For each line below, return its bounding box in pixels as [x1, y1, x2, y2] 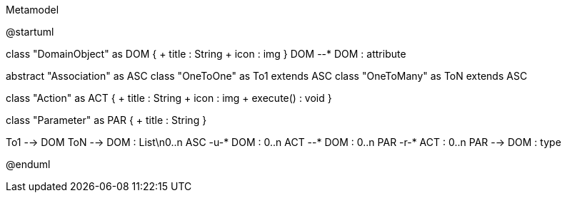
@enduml [6, 158, 51, 170]
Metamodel [6, 4, 59, 16]
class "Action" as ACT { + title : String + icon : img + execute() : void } [6, 92, 332, 104]
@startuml [6, 26, 54, 38]
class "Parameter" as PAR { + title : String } [6, 114, 207, 126]
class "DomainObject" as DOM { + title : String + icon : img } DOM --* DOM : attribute [6, 48, 406, 60]
